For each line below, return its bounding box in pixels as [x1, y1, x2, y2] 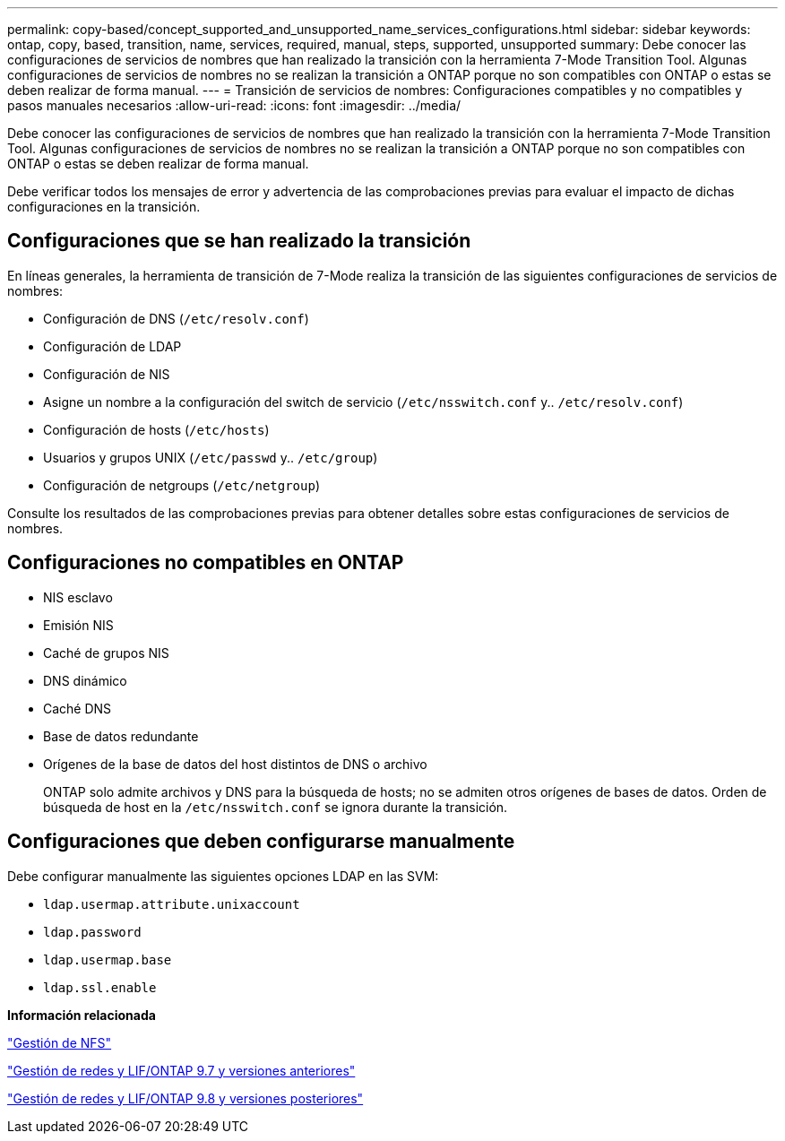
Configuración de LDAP [43, 338, 182, 354]
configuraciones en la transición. [7, 199, 201, 214]
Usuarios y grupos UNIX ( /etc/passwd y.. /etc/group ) [43, 449, 378, 465]
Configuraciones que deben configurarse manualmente [7, 830, 515, 853]
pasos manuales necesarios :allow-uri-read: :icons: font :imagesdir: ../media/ [7, 98, 462, 113]
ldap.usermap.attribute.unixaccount [43, 896, 300, 912]
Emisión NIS [43, 617, 114, 633]
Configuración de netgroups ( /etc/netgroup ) [43, 477, 320, 493]
